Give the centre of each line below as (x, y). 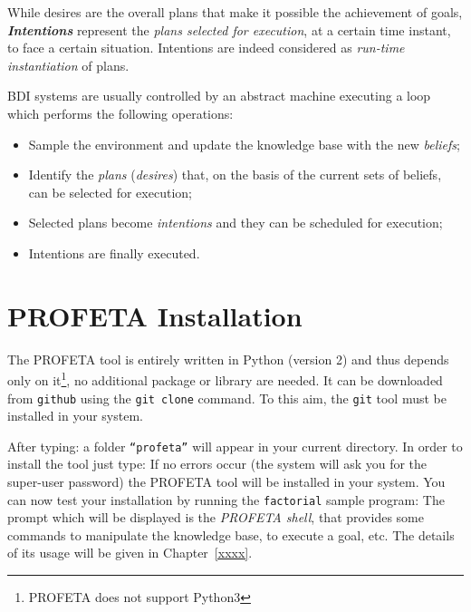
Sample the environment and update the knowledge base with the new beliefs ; (244, 144)
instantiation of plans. (68, 65)
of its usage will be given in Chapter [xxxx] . (130, 553)
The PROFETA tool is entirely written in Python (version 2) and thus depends (228, 359)
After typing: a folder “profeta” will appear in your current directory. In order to (235, 446)
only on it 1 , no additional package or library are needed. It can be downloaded (225, 379)
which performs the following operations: (120, 113)
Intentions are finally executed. (114, 253)
